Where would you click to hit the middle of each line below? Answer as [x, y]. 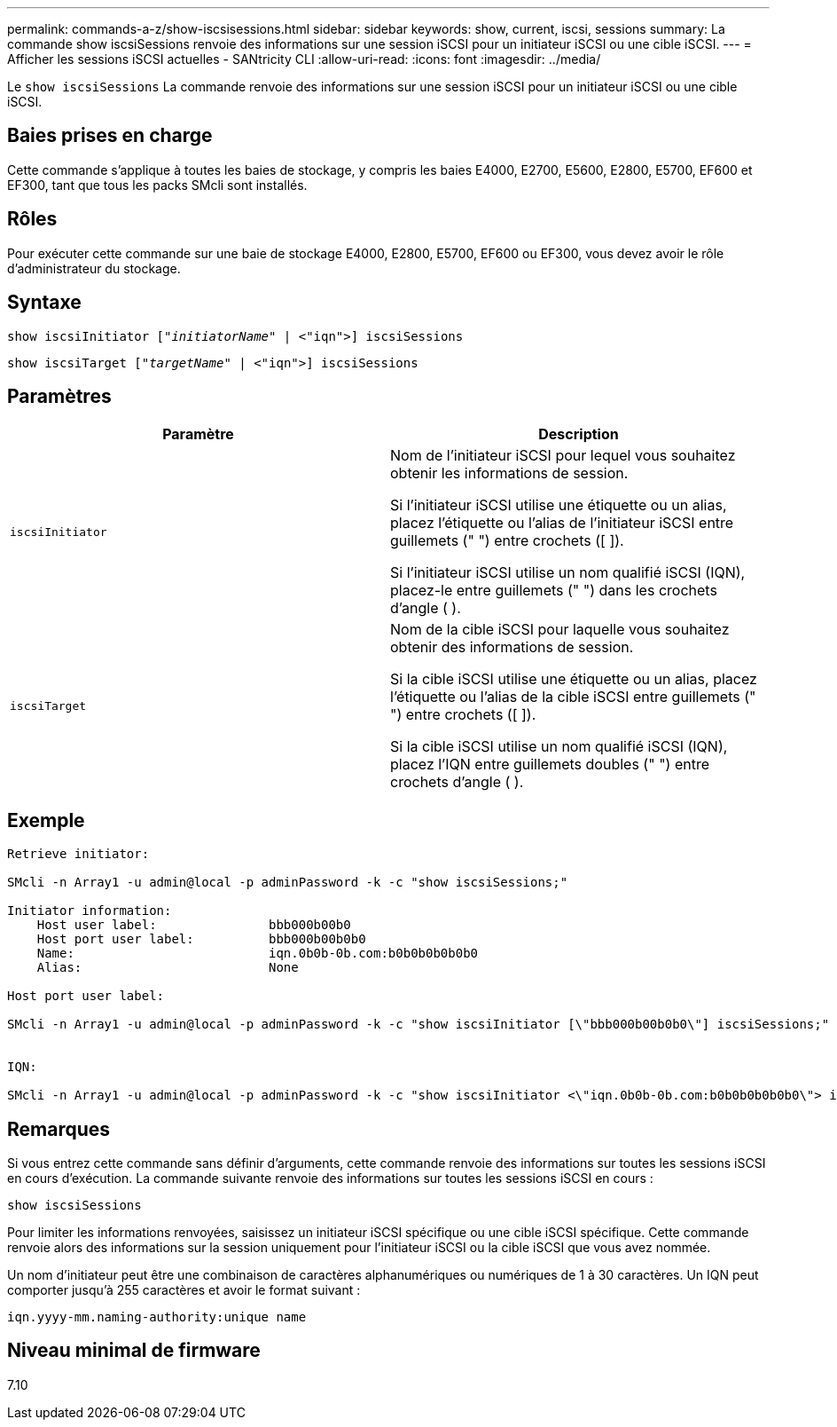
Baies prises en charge [110, 136]
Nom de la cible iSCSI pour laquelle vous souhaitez [560, 630]
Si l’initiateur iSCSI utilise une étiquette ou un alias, [559, 505]
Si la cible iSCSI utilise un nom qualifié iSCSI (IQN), [559, 747]
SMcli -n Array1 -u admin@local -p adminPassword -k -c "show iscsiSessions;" [288, 883]
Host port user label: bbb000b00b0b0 [201, 939]
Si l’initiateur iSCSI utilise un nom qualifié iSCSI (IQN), [568, 573]
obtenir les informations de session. [509, 473]
